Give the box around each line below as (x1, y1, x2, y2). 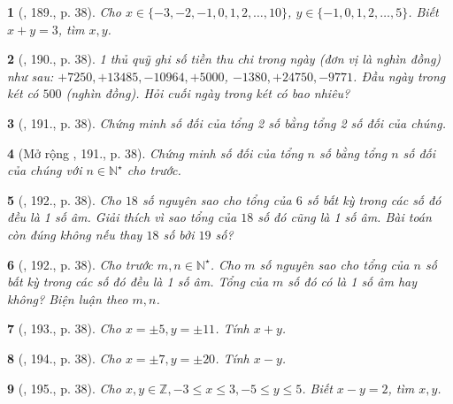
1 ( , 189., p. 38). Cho (7, 3, 121, 20)
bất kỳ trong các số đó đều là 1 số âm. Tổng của (7, 272, 269, 291)
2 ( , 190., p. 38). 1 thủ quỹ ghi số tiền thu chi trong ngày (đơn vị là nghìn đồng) (7, 50, 441, 68)
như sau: (7, 66, 54, 85)
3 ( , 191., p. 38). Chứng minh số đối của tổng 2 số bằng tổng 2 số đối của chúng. (7, 113, 446, 132)
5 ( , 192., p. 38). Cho (7, 190, 121, 209)
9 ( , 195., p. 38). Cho (7, 378, 121, 397)
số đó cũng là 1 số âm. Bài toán (257, 208, 432, 226)
